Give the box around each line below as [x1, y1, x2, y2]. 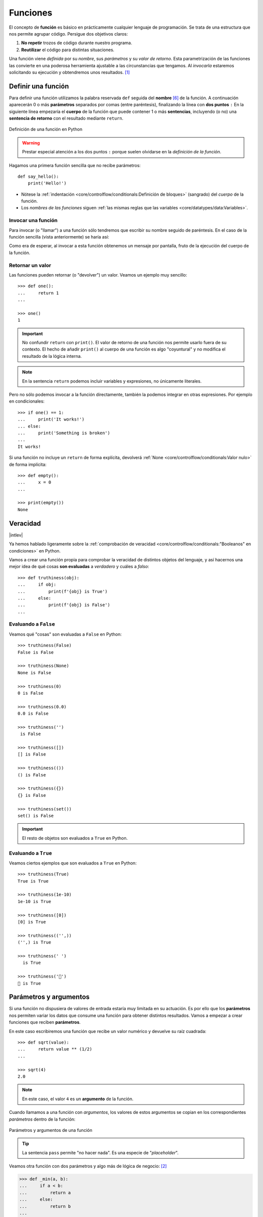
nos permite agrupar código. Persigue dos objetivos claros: [9, 31, 128, 37]
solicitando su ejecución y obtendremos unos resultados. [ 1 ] [9, 69, 130, 75]
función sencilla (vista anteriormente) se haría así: [9, 234, 110, 240]
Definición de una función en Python [9, 127, 83, 132]
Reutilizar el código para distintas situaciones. [21, 47, 114, 53]
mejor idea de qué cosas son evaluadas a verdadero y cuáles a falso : [9, 564, 150, 570]
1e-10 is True [18, 899, 51, 904]
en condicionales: [9, 398, 45, 404]
